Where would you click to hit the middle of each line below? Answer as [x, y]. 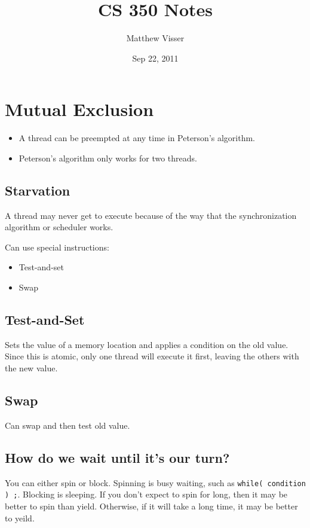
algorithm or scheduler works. [59, 227]
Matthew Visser [155, 38]
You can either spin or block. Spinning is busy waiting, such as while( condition [155, 482]
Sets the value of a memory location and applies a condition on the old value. [147, 344]
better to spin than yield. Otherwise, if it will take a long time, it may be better [151, 506]
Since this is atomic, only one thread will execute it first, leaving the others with [152, 356]
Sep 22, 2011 [155, 58]
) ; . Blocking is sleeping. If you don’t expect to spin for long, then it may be [146, 494]
